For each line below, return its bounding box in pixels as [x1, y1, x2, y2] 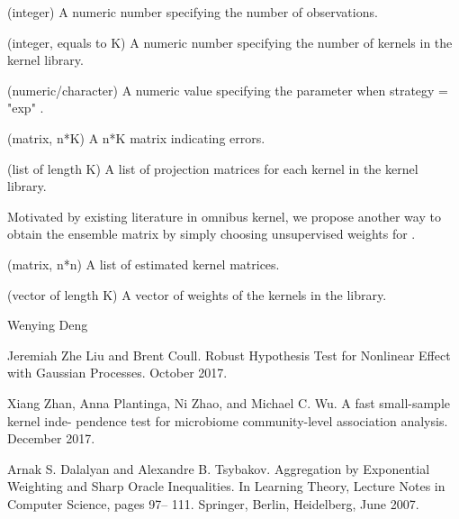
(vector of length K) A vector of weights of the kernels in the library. [7, 285, 387, 304]
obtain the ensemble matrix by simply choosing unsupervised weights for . [7, 224, 416, 243]
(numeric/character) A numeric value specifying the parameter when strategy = [7, 80, 449, 99]
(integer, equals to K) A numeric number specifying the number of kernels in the [7, 32, 453, 51]
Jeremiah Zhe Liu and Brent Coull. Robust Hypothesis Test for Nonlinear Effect [7, 345, 451, 364]
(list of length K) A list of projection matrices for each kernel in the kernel [7, 159, 418, 178]
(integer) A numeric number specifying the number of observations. [7, 3, 378, 21]
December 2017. [7, 429, 95, 448]
